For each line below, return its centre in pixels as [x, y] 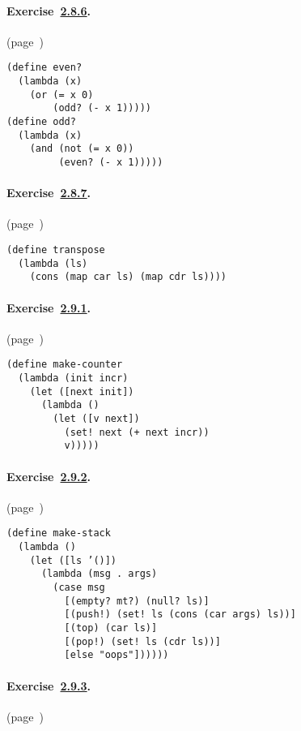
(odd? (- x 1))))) [102, 108]
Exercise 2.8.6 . [49, 10]
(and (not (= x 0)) [82, 149]
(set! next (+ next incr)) [137, 432]
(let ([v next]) [96, 419]
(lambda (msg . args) [99, 574]
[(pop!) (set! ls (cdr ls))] [142, 641]
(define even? [45, 68]
